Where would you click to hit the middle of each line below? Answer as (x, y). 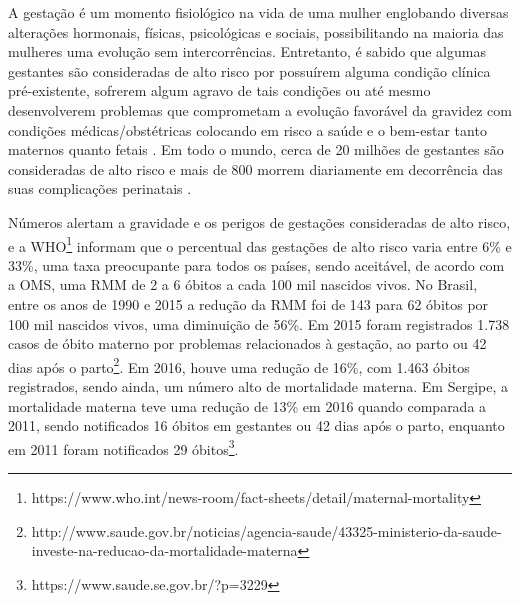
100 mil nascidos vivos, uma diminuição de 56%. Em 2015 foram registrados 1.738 (259, 323)
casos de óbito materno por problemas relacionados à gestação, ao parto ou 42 (247, 343)
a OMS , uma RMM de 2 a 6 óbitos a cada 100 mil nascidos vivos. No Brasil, (243, 284)
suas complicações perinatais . (100, 188)
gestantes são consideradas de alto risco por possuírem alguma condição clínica (249, 70)
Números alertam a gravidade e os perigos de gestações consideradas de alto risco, (259, 221)
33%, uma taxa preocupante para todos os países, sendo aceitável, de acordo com (256, 264)
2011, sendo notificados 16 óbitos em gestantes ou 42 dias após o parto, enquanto (256, 425)
